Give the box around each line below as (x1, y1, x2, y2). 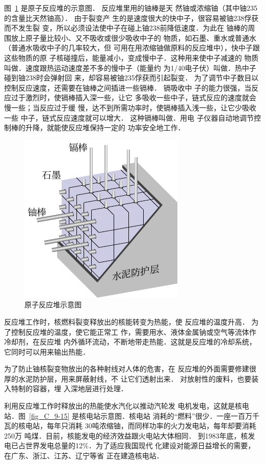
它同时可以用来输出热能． (4, 346, 90, 357)
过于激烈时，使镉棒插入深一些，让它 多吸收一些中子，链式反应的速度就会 (11, 92, 256, 103)
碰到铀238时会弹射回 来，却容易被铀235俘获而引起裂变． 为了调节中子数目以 (4, 72, 259, 83)
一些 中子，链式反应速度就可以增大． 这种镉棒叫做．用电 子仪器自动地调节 (4, 112, 254, 123)
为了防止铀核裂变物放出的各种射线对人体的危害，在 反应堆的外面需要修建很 (4, 363, 256, 374)
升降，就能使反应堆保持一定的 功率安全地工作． (25, 122, 185, 133)
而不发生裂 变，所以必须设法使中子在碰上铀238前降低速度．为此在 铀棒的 (4, 22, 248, 33)
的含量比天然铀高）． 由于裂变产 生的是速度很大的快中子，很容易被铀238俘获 (4, 12, 259, 23)
